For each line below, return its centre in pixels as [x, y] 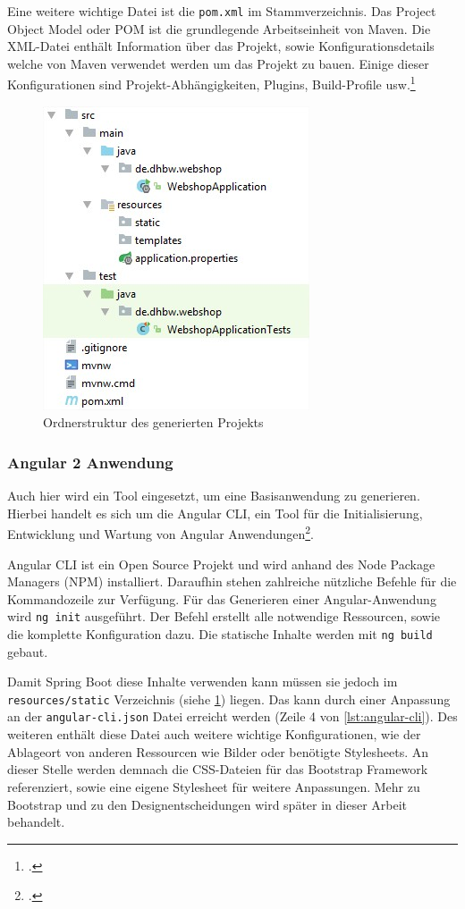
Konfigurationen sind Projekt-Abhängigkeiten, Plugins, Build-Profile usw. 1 [211, 83]
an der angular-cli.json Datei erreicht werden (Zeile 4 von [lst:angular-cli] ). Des [232, 716]
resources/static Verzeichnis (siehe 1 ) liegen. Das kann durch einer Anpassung [229, 699]
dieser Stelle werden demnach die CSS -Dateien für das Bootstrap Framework [218, 769]
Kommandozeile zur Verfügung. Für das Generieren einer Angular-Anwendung [222, 598]
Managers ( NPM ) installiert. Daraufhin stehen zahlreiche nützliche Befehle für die [232, 581]
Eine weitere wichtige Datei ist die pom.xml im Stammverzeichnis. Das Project [222, 11]
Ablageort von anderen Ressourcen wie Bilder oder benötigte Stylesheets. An [218, 751]
